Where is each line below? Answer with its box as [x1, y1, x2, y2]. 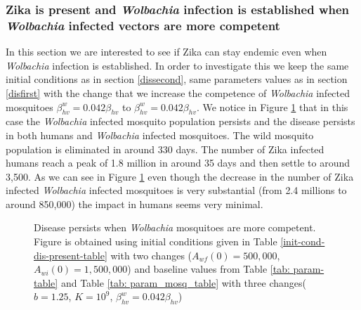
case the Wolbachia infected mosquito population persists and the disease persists [6, 114, 355, 129]
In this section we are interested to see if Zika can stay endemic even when [6, 44, 327, 59]
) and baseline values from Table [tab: [127, 261, 290, 276]
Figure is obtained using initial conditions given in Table [34, 234, 277, 249]
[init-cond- [280, 234, 325, 249]
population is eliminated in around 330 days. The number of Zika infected [6, 141, 324, 156]
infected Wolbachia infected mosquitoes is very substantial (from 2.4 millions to [6, 183, 347, 198]
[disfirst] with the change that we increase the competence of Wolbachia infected [6, 85, 350, 100]
